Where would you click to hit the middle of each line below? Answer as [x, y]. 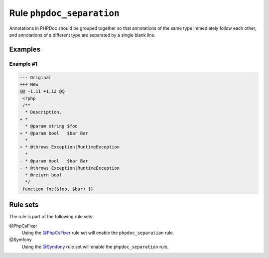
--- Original [36, 77]
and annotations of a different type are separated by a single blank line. [82, 35]
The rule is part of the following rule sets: [52, 217]
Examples [25, 49]
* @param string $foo [52, 126]
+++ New [29, 84]
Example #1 [23, 64]
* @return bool [44, 175]
